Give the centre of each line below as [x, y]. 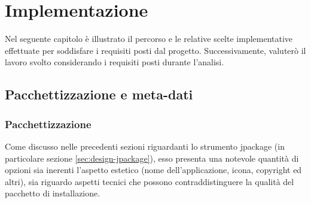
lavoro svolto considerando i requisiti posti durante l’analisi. [115, 62]
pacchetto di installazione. [53, 193]
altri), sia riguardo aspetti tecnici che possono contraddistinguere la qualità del [150, 181]
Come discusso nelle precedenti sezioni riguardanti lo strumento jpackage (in [145, 146]
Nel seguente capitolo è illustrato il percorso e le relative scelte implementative [149, 39]
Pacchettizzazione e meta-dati [99, 94]
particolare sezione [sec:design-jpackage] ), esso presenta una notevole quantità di [152, 158]
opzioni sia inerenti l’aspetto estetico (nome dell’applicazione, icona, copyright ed [153, 170]
